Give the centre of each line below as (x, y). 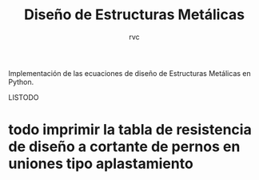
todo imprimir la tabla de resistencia (130, 130)
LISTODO (24, 97)
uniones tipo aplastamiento (101, 164)
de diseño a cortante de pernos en (124, 147)
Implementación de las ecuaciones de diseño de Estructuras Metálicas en (130, 73)
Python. (21, 82)
